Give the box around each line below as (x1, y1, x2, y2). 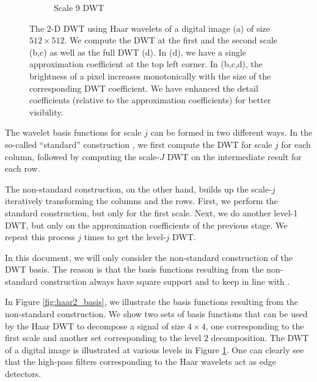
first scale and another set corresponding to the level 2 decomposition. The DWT (5, 331, 309, 344)
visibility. (29, 105, 64, 118)
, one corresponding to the (205, 319, 304, 332)
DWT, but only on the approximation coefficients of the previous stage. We (5, 218, 288, 231)
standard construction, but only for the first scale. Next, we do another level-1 (5, 206, 298, 219)
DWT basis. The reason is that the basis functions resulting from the (5, 263, 264, 276)
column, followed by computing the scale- (5, 150, 160, 163)
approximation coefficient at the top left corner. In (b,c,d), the (29, 57, 263, 70)
